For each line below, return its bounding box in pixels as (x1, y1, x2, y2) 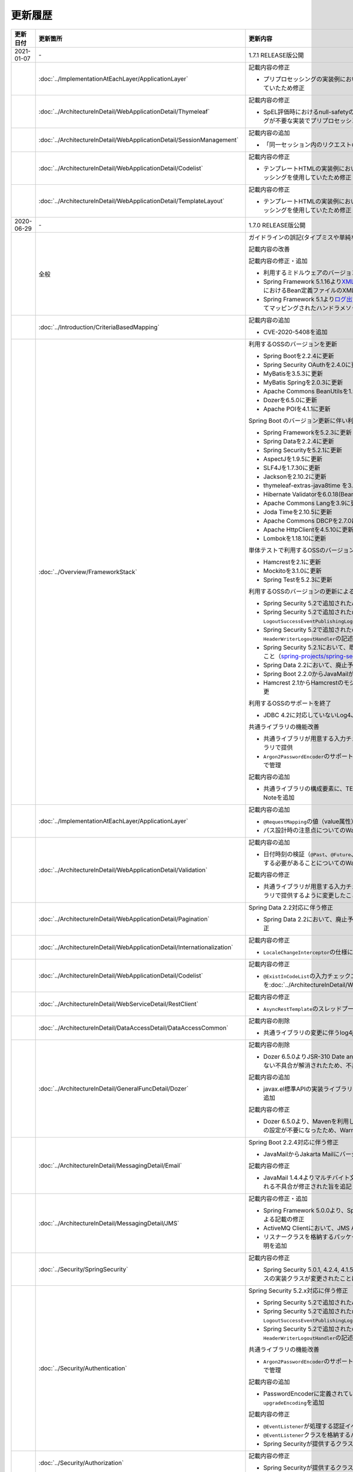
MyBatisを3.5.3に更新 (263, 369, 323, 377)
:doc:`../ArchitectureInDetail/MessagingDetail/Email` (38, 1161, 182, 1169)
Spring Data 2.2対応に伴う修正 (248, 903, 334, 911)
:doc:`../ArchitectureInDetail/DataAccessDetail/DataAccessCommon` (38, 1023, 229, 1032)
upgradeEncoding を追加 (263, 1398, 325, 1407)
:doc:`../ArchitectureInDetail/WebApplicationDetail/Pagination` (38, 914, 210, 923)
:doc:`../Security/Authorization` (38, 1458, 124, 1467)
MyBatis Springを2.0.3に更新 (263, 378, 344, 386)
